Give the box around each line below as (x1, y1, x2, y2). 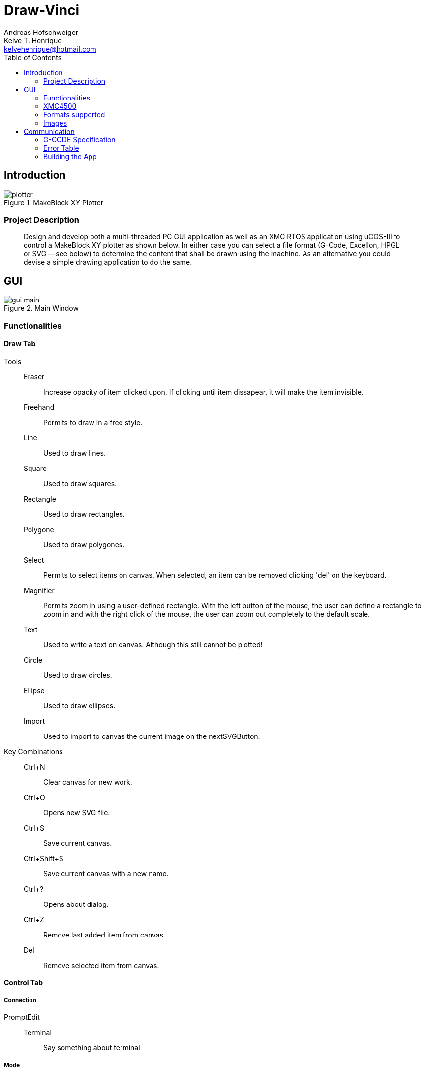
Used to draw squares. (43, 479, 117, 488)
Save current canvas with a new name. (43, 869, 169, 878)
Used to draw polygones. (43, 540, 125, 549)
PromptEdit (4, 1013, 40, 1022)
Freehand (24, 402, 55, 411)
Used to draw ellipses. (43, 701, 116, 710)
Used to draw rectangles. (43, 509, 125, 518)
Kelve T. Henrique (4, 36, 62, 45)
